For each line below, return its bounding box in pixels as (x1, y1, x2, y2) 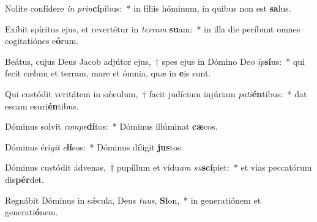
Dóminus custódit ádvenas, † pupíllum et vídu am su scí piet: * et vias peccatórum (5, 161, 312, 174)
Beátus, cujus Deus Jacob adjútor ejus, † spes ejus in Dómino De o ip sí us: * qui (5, 54, 305, 67)
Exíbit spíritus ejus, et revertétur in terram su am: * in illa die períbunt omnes (5, 22, 300, 35)
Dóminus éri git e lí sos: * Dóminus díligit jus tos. (5, 140, 184, 153)
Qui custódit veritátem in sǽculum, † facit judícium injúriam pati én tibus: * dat (5, 87, 307, 100)
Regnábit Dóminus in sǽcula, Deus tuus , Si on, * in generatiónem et (5, 193, 261, 206)
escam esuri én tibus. (5, 99, 79, 112)
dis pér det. (5, 172, 44, 185)
